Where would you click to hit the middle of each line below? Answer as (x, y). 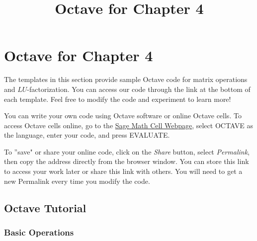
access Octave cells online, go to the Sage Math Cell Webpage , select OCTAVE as (129, 125)
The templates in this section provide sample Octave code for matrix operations (126, 79)
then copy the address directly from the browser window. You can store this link (127, 161)
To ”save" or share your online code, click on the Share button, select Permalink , (127, 151)
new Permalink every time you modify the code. (77, 181)
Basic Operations (39, 232)
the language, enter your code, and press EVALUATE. (87, 135)
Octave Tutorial (45, 207)
